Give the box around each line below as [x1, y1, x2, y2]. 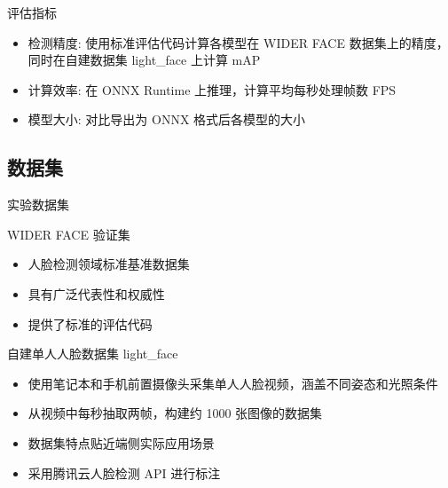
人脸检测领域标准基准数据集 [28, 255, 190, 273]
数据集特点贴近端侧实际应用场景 [28, 433, 215, 452]
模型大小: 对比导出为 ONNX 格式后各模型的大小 [28, 110, 306, 129]
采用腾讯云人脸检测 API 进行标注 [28, 463, 221, 482]
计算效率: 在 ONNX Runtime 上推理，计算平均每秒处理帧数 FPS [28, 80, 397, 98]
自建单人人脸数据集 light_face [7, 344, 178, 363]
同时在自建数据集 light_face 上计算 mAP [28, 51, 261, 69]
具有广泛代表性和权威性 [28, 284, 165, 303]
